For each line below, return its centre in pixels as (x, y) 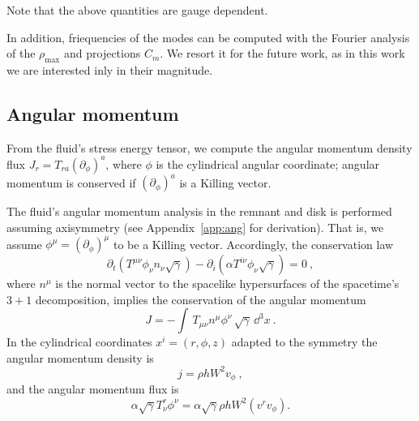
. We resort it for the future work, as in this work (282, 53)
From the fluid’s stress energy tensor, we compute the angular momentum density (209, 147)
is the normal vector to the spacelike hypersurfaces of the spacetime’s (227, 284)
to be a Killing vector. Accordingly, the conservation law (253, 244)
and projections (102, 53)
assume (24, 244)
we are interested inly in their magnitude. (110, 69)
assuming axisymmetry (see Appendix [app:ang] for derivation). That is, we (195, 227)
